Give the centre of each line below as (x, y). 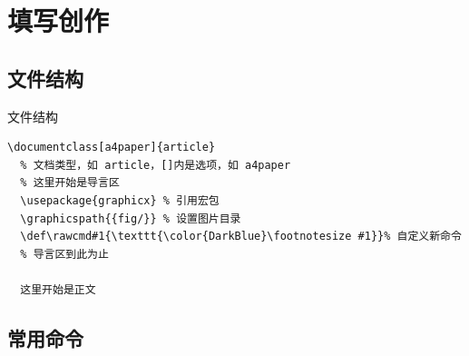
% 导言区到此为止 (64, 254)
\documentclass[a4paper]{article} (112, 148)
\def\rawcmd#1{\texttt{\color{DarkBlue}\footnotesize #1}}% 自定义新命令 (241, 237)
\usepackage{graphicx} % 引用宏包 (120, 200)
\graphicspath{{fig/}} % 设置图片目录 (131, 218)
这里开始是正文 (58, 289)
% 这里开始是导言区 (70, 183)
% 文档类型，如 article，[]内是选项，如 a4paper (156, 165)
